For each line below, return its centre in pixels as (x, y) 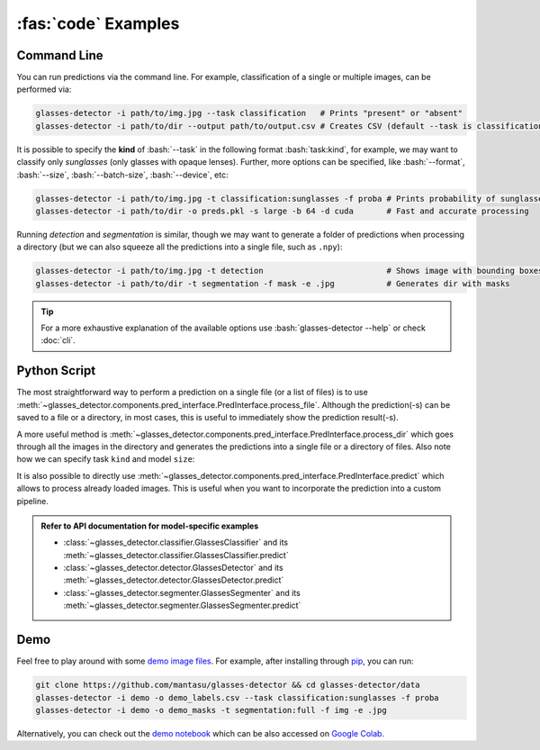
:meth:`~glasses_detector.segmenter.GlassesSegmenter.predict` (182, 605)
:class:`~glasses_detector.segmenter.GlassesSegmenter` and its (182, 592)
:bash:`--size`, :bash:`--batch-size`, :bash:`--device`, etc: (122, 175)
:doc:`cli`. (58, 340)
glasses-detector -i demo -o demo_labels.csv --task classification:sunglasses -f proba (238, 697)
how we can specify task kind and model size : (106, 459)
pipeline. (32, 501)
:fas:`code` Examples (98, 23)
